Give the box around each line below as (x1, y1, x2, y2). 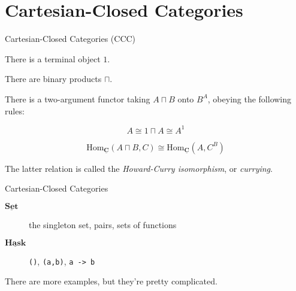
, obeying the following (207, 92, 292, 105)
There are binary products (5, 72, 102, 85)
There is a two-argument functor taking (5, 92, 150, 105)
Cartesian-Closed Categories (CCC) (5, 32, 136, 45)
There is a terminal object (5, 52, 101, 65)
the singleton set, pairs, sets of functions (29, 219, 177, 231)
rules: (5, 104, 25, 117)
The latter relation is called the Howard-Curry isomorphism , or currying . (5, 162, 273, 174)
